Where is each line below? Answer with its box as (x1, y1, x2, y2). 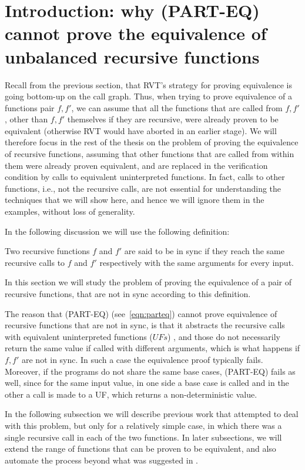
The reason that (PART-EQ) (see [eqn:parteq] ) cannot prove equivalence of (5, 307, 277, 319)
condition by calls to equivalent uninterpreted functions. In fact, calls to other (5, 171, 285, 183)
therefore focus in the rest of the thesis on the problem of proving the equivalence (5, 136, 299, 148)
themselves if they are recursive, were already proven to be (67, 113, 279, 125)
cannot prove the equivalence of (5, 21, 267, 45)
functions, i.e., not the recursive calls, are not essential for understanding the (5, 182, 281, 194)
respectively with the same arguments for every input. (99, 256, 294, 268)
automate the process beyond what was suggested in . (5, 454, 199, 466)
